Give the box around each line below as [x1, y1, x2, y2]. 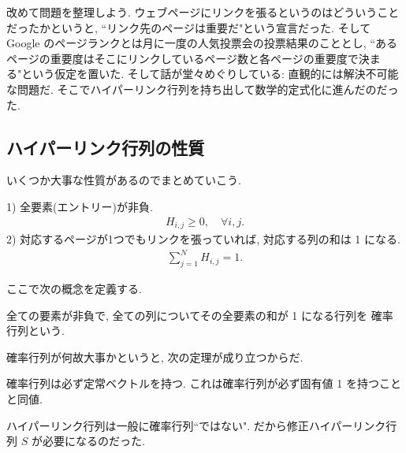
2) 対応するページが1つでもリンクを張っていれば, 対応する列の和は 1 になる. [6, 231, 400, 247]
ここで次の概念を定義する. [6, 280, 142, 296]
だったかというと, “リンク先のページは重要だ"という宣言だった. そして [6, 19, 371, 35]
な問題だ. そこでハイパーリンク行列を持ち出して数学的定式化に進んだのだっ [6, 80, 399, 97]
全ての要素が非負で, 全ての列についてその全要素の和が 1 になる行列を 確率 [6, 306, 393, 323]
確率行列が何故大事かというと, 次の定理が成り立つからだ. [6, 348, 304, 365]
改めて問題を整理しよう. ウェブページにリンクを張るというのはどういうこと [6, 4, 400, 20]
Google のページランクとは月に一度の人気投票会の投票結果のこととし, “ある [6, 35, 398, 51]
